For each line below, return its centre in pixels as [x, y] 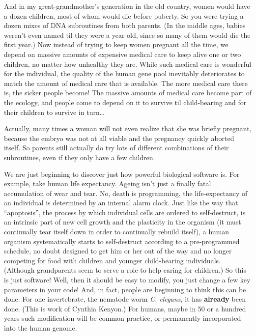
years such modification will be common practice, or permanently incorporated [123, 318]
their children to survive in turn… [54, 112]
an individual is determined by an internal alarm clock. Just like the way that [121, 203]
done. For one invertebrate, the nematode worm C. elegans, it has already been [125, 299]
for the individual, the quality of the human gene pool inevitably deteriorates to [124, 73]
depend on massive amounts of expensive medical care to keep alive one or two [123, 54]
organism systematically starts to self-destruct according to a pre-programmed [122, 241]
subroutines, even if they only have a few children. [80, 157]
